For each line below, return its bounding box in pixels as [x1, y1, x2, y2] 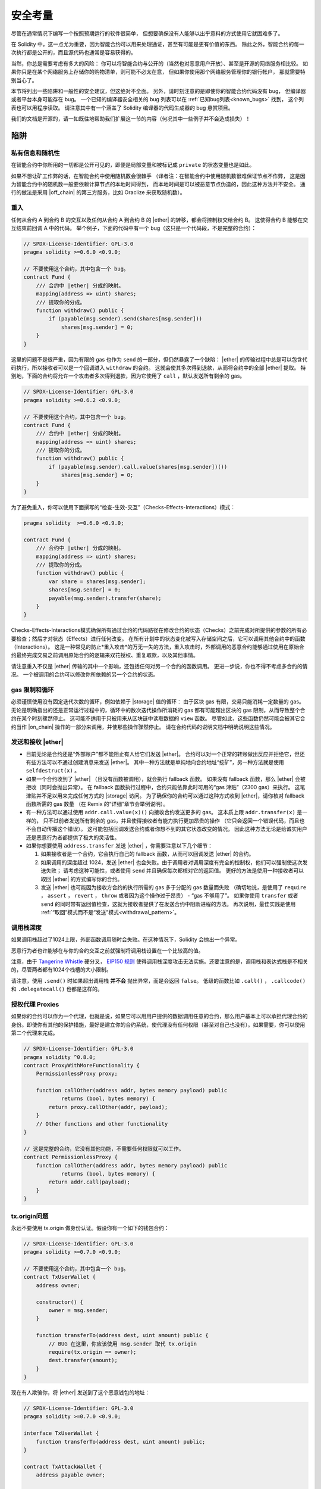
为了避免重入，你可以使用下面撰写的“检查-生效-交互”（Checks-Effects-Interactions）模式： [11, 504, 236, 511]
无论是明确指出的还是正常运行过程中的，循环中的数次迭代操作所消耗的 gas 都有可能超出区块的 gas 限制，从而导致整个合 [11, 706, 306, 714]
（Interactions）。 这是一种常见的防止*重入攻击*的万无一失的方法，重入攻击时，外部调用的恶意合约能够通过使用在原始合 [11, 643, 304, 650]
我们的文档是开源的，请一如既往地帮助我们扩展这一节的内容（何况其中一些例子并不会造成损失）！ [11, 115, 251, 122]
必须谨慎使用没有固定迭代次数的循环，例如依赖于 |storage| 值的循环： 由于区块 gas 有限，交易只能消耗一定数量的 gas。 [11, 698, 304, 705]
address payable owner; [36, 1472, 105, 1478]
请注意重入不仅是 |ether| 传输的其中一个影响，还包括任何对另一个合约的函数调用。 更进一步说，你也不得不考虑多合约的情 [11, 662, 308, 669]
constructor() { [36, 1298, 83, 1306]
